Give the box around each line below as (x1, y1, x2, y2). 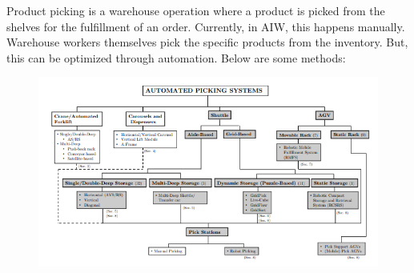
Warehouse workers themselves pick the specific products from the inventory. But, (6, 34, 408, 50)
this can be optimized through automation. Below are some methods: (6, 49, 346, 66)
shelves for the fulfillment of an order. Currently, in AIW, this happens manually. (6, 18, 405, 34)
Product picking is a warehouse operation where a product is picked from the (6, 2, 385, 18)
